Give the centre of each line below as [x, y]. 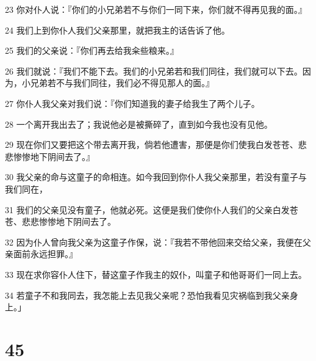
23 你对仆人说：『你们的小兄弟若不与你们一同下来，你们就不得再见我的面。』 [156, 9]
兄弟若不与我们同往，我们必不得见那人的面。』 [122, 83]
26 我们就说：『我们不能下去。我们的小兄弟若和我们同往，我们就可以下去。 [154, 71]
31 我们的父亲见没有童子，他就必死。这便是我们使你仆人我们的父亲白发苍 [152, 209]
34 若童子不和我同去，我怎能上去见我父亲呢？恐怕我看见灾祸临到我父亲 [147, 295]
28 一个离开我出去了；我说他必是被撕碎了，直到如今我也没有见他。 [139, 124]
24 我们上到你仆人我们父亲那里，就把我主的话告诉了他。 [117, 30]
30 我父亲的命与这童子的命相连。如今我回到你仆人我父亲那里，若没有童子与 [156, 177]
